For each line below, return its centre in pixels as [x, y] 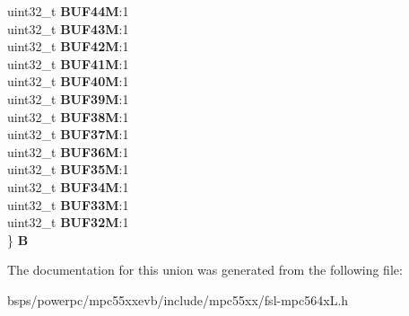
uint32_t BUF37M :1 [68, 134]
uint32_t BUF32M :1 [68, 222]
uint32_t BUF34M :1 [68, 186]
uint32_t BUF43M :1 [68, 28]
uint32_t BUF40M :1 [68, 81]
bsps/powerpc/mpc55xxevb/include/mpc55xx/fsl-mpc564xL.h [178, 299]
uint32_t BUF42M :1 [68, 46]
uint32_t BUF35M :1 [68, 169]
